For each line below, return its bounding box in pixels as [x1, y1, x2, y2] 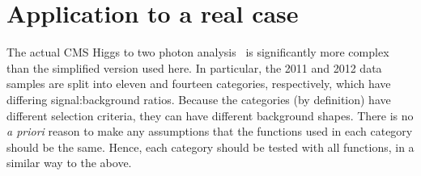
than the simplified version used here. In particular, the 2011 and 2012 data [6, 59, 382, 76]
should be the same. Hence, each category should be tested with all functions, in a [6, 138, 415, 155]
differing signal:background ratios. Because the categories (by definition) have [6, 90, 391, 107]
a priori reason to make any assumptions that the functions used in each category [6, 123, 413, 140]
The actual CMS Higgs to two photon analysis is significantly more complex [6, 44, 389, 61]
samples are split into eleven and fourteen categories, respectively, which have [6, 75, 391, 92]
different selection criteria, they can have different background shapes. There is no [6, 107, 414, 124]
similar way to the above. [6, 154, 132, 171]
